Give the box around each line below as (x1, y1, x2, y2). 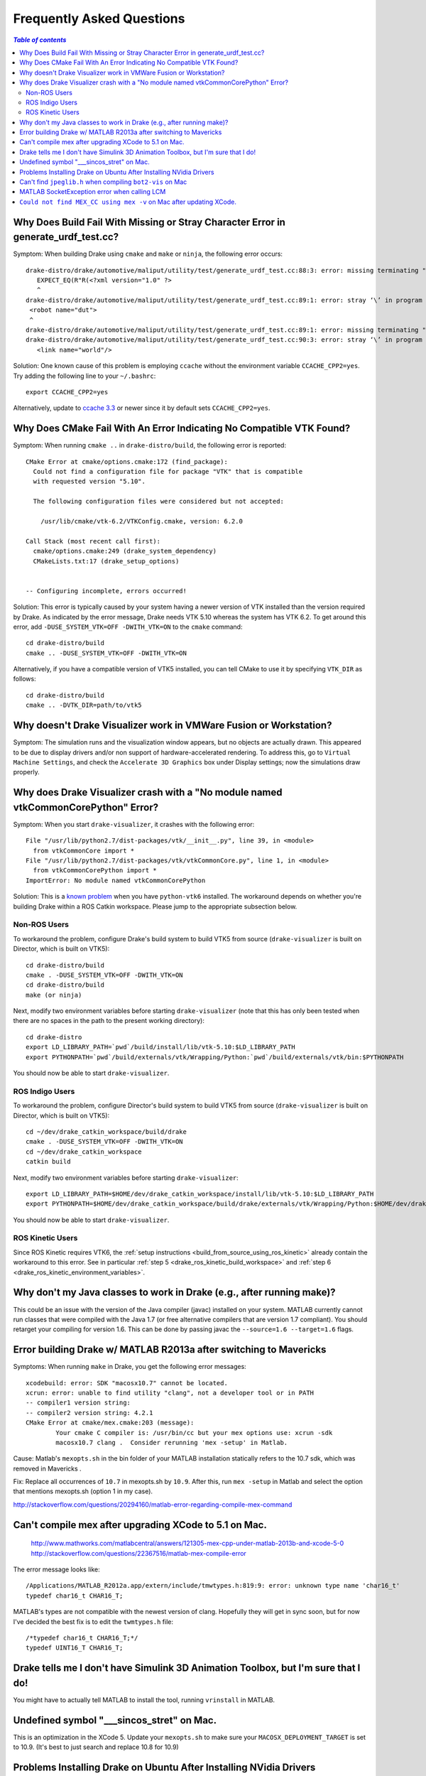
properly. (13, 768, 40, 776)
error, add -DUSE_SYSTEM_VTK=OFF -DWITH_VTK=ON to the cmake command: (13, 622, 243, 631)
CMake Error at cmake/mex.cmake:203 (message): (26, 1419, 195, 1427)
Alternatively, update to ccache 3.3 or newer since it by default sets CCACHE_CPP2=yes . (13, 404, 271, 412)
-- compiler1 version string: (26, 1399, 131, 1407)
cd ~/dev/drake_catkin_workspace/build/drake (26, 1127, 187, 1136)
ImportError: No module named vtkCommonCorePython (26, 876, 206, 884)
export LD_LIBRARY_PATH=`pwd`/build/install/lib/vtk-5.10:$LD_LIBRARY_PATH (26, 1043, 295, 1051)
